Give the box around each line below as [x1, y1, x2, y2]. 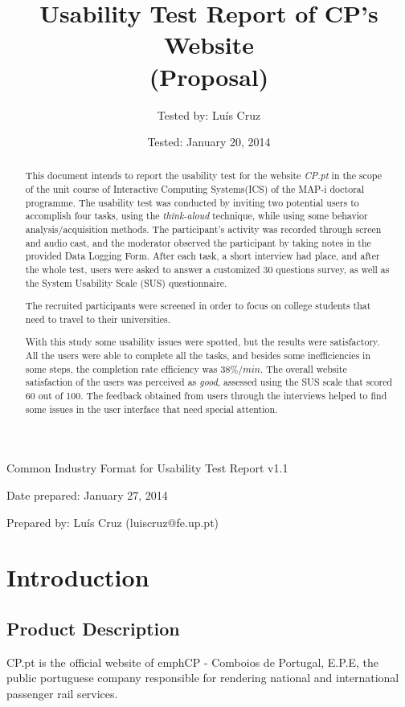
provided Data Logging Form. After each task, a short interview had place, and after [25, 249, 380, 263]
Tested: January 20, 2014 [147, 133, 271, 150]
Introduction [6, 561, 149, 594]
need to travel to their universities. [25, 312, 171, 325]
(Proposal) [149, 59, 269, 92]
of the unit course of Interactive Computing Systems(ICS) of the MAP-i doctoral [25, 182, 365, 196]
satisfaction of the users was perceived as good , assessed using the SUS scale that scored [25, 375, 393, 389]
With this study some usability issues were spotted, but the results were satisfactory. [25, 335, 380, 349]
